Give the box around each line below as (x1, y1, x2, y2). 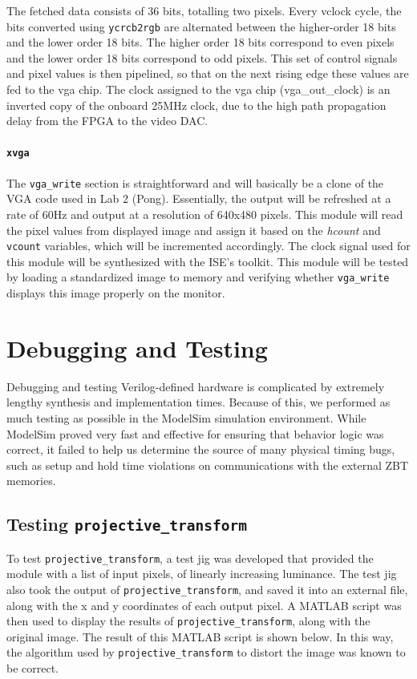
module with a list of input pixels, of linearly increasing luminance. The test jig (6, 565, 397, 582)
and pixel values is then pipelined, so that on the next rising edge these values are (6, 65, 409, 82)
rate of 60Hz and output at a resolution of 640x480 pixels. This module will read (6, 205, 403, 222)
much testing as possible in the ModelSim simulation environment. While (6, 409, 366, 426)
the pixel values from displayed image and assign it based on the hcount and (6, 221, 381, 238)
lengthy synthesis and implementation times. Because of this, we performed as (6, 394, 391, 410)
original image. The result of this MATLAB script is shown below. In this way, (6, 628, 394, 645)
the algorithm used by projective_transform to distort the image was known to (6, 644, 406, 661)
